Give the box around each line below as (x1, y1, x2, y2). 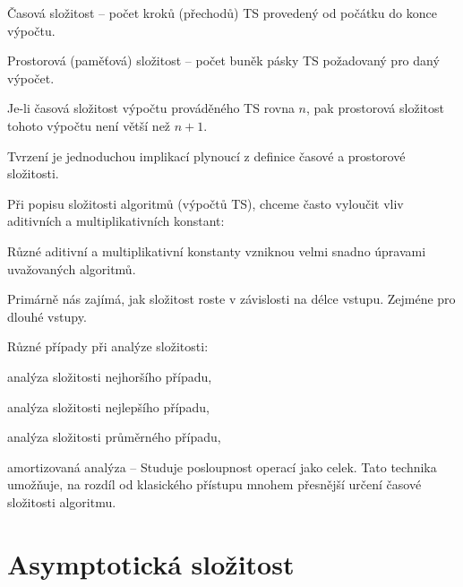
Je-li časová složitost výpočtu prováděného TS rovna (7, 99, 295, 117)
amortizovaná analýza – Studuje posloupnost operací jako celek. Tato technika (7, 457, 437, 476)
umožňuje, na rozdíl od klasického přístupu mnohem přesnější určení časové (7, 475, 422, 494)
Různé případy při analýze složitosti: (7, 337, 209, 356)
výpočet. (7, 68, 55, 87)
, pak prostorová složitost (306, 99, 444, 117)
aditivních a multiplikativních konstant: (7, 211, 225, 230)
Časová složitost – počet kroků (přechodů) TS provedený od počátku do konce (7, 4, 437, 22)
